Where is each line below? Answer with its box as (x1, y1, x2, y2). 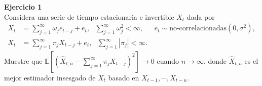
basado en (108, 72, 139, 82)
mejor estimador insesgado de (4, 72, 96, 82)
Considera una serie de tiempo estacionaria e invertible (4, 11, 174, 22)
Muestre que (4, 55, 43, 66)
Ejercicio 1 (4, 2, 42, 12)
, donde (203, 55, 227, 66)
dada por (186, 11, 215, 22)
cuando (157, 55, 179, 66)
